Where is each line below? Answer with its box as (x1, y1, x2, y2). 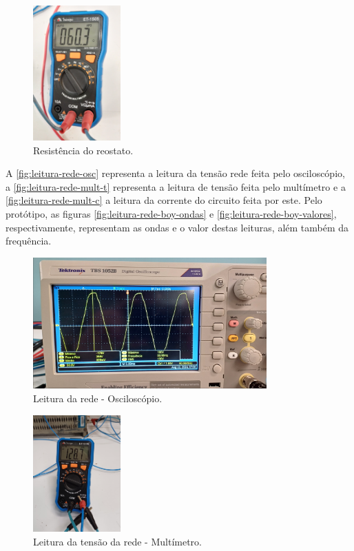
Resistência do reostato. (33, 143, 134, 157)
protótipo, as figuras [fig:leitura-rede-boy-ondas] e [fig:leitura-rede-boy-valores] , (6, 206, 337, 220)
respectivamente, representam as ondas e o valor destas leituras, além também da (6, 220, 349, 234)
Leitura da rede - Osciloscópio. (33, 391, 163, 406)
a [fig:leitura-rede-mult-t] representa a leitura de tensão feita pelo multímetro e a (6, 179, 346, 194)
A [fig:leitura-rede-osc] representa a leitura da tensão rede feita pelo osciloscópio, (6, 166, 345, 180)
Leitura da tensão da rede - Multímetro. (33, 534, 202, 548)
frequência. (6, 233, 52, 248)
